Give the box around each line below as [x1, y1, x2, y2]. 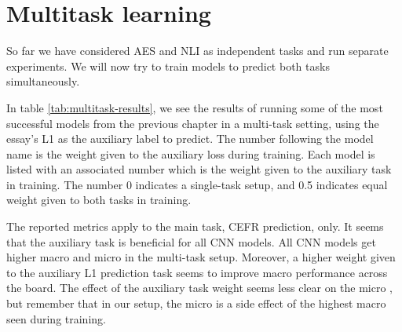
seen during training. [6, 310, 106, 327]
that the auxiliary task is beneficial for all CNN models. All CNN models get [6, 233, 376, 250]
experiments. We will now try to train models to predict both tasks [6, 57, 330, 74]
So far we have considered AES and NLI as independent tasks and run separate [6, 42, 389, 59]
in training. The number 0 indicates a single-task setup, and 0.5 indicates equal [6, 176, 388, 192]
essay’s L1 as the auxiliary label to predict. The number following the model [6, 130, 374, 147]
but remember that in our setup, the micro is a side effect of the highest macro [6, 295, 386, 312]
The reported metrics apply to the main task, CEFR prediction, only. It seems [6, 218, 384, 235]
